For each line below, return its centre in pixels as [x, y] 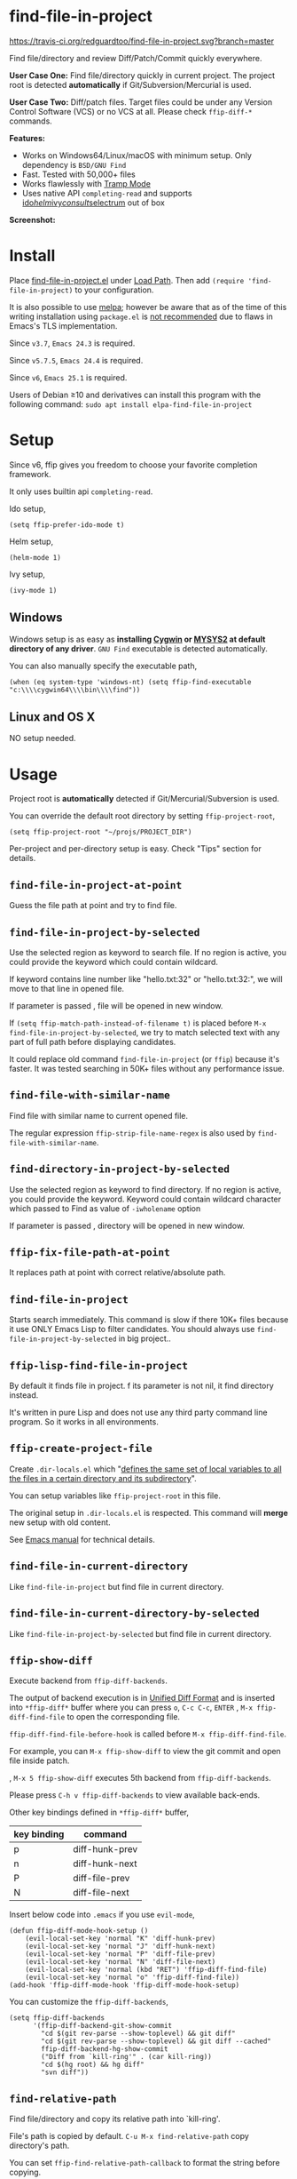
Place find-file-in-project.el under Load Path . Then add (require [127, 280]
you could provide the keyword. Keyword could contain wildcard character [145, 1199]
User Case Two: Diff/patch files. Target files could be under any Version [141, 102]
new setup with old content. [60, 1522]
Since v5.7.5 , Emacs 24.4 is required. [76, 360]
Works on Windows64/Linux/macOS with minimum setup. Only [137, 155]
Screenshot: [32, 219]
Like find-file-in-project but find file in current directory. [117, 1586]
